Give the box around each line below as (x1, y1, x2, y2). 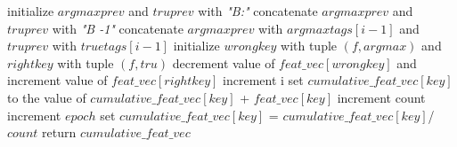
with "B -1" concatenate (52, 19, 184, 37)
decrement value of (172, 53, 275, 72)
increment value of (7, 71, 108, 89)
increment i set (223, 71, 304, 89)
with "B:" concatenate (198, 2, 318, 19)
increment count (337, 88, 426, 106)
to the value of (7, 88, 86, 106)
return (42, 123, 77, 142)
